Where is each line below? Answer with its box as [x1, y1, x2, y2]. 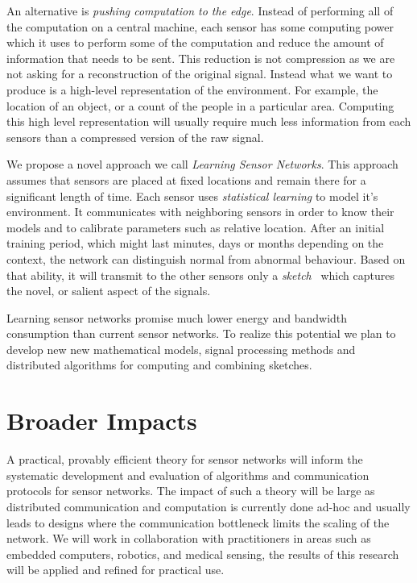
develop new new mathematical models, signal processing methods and [6, 340, 356, 357]
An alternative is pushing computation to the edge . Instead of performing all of [6, 2, 394, 19]
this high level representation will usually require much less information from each [6, 113, 411, 130]
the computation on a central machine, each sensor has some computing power [6, 18, 394, 35]
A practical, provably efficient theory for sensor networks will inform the [6, 451, 363, 468]
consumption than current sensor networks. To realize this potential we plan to [6, 325, 396, 342]
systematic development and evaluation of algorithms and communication [6, 466, 370, 483]
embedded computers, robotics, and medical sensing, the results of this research [6, 545, 399, 562]
